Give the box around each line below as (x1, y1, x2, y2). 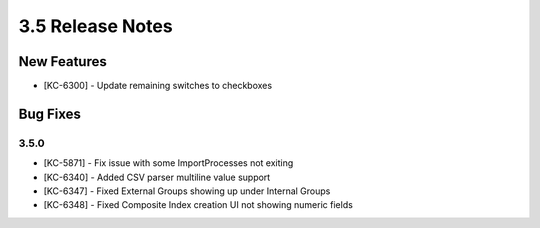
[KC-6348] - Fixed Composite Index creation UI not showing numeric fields (43, 199, 354, 211)
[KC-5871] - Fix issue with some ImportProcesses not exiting (43, 157, 294, 169)
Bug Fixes (18, 105, 82, 122)
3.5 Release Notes (18, 15, 174, 37)
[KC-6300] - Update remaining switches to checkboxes (43, 80, 273, 92)
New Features (18, 53, 107, 70)
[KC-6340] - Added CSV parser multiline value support (43, 171, 271, 183)
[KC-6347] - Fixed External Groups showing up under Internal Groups (43, 185, 331, 197)
